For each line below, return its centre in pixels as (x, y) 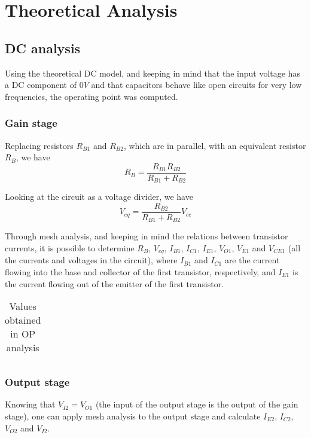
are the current (252, 260)
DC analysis (43, 48)
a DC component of (41, 85)
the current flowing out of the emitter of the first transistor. (115, 283)
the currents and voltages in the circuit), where (91, 260)
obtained (23, 320)
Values (23, 306)
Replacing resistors (39, 145)
